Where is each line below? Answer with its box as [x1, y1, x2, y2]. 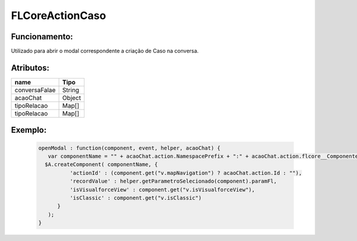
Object [62, 93, 82, 102]
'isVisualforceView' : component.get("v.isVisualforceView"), [69, 186, 255, 193]
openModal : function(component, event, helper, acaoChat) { [38, 145, 221, 151]
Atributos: [11, 62, 50, 73]
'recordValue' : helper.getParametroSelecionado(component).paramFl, [69, 178, 277, 184]
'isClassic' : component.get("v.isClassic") [69, 194, 202, 201]
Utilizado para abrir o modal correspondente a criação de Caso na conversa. [11, 48, 199, 55]
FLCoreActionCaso [11, 9, 107, 22]
